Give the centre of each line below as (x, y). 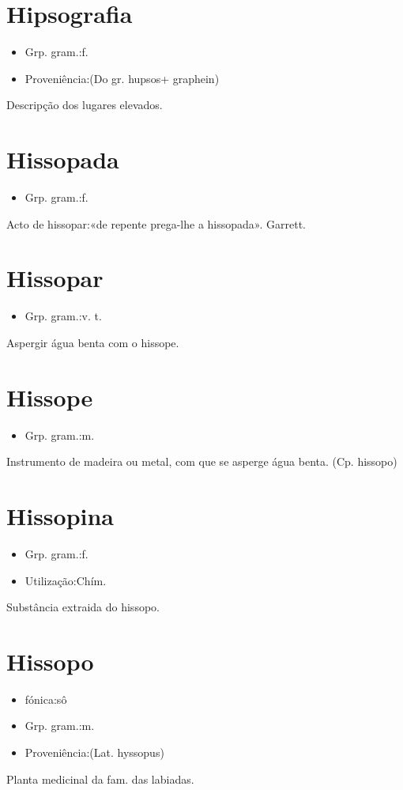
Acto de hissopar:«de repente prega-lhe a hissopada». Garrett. (156, 223)
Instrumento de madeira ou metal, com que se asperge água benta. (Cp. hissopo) (202, 461)
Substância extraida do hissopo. (83, 607)
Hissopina (60, 516)
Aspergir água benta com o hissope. (93, 342)
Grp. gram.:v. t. (63, 316)
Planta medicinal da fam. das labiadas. (100, 779)
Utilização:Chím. (66, 580)
